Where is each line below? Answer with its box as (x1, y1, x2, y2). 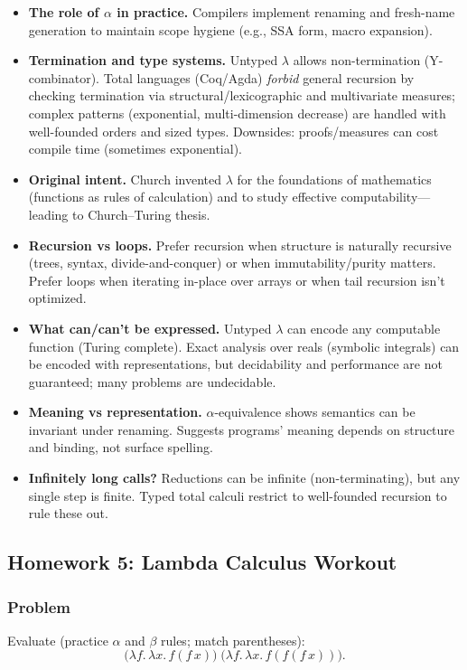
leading (28, 204, 69, 223)
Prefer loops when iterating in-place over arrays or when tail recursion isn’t (28, 270, 445, 289)
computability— (341, 187, 431, 206)
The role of (28, 3, 99, 21)
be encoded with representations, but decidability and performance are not (28, 354, 443, 373)
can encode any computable (286, 318, 441, 337)
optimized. (28, 288, 87, 307)
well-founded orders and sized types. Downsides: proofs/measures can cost (28, 121, 439, 140)
